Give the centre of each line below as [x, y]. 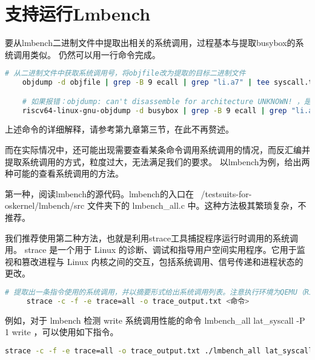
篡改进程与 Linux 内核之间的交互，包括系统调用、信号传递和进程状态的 [162, 261]
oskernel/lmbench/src [45, 205]
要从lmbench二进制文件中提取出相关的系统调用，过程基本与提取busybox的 [150, 43]
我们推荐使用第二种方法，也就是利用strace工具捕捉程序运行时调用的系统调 [151, 237]
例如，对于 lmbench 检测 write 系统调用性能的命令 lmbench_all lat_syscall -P [155, 320]
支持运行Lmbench [78, 14]
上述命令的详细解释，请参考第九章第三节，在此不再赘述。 [119, 129]
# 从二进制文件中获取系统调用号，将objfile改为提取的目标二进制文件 [125, 74]
